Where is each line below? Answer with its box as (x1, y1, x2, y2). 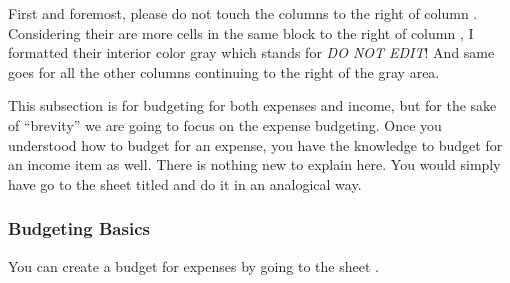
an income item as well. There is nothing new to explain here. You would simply (8, 154, 501, 175)
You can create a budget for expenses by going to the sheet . (8, 255, 379, 276)
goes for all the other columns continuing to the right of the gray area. (8, 61, 440, 82)
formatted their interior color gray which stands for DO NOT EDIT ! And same (8, 42, 495, 63)
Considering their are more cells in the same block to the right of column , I (8, 22, 474, 43)
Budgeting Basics (8, 216, 150, 241)
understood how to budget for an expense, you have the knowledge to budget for (8, 134, 503, 155)
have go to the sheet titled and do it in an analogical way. (8, 173, 362, 194)
